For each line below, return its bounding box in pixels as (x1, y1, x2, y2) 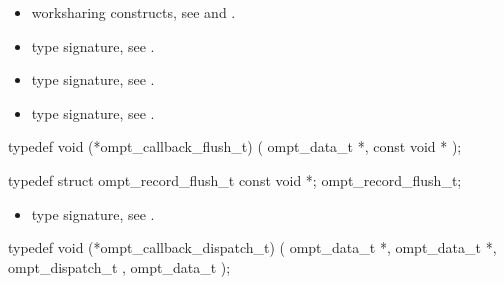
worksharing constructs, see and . (31, 2, 236, 22)
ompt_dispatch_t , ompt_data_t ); (8, 256, 231, 277)
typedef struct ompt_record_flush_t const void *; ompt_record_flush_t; (8, 169, 462, 190)
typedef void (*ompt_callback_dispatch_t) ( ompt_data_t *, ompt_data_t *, (8, 237, 497, 258)
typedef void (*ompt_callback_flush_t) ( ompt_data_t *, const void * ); (8, 136, 462, 157)
